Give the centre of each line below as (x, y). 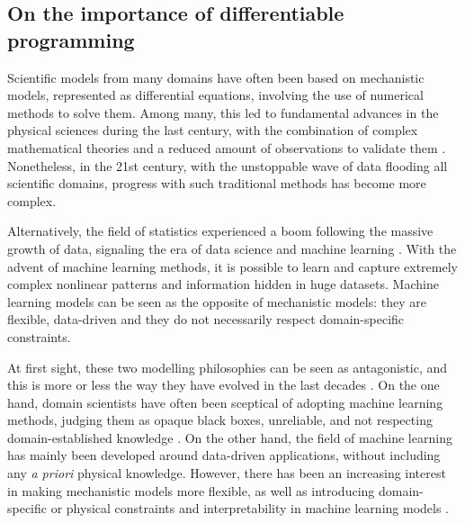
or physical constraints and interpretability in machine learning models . (250, 508)
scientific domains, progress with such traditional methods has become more (217, 183)
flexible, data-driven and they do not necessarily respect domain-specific (206, 319)
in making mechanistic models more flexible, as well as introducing (191, 490)
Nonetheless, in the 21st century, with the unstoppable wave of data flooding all (228, 165)
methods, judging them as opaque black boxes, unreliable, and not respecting (220, 420)
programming (71, 39)
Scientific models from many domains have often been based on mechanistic (216, 77)
